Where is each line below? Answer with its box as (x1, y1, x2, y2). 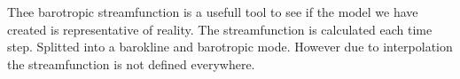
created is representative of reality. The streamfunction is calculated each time (7, 20, 433, 38)
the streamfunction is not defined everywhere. (7, 54, 255, 73)
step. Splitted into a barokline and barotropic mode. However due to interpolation (7, 37, 453, 56)
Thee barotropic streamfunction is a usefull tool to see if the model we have (7, 3, 418, 20)
